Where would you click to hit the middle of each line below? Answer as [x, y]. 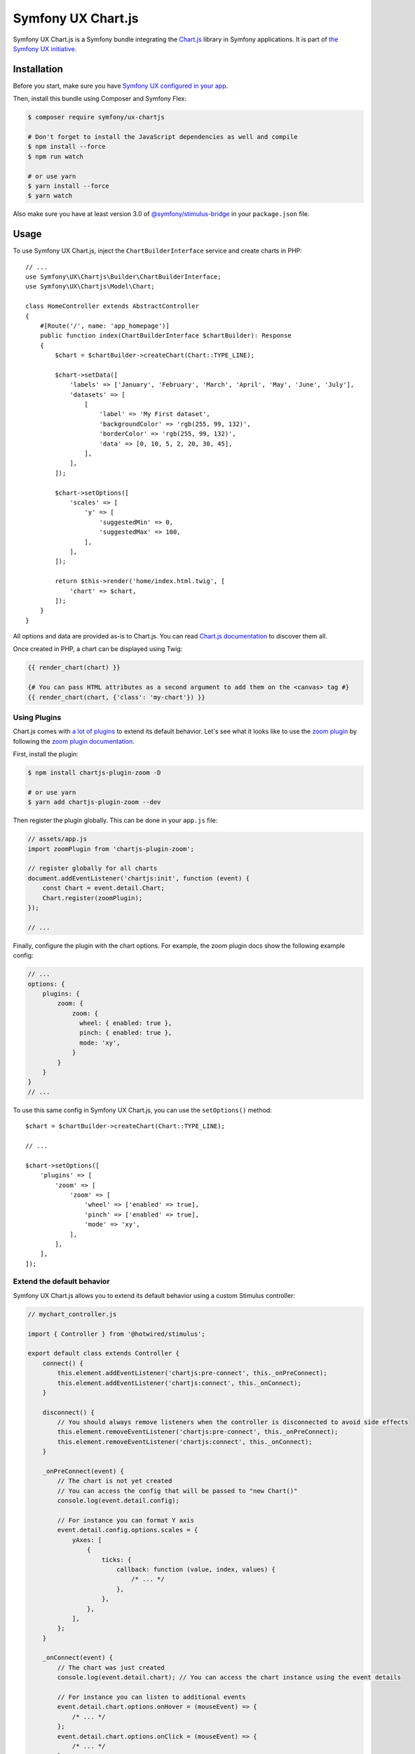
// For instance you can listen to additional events [151, 1697]
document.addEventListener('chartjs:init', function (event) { [139, 878]
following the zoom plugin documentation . [74, 741]
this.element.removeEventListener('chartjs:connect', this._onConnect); [185, 1441]
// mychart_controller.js [72, 1314]
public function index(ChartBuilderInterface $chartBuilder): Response [165, 336]
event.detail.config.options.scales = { [128, 1530]
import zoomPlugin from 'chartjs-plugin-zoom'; [111, 849]
